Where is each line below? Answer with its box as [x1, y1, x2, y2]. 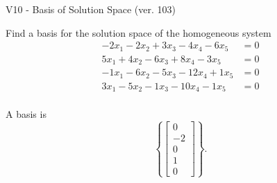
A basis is [6, 107, 47, 121]
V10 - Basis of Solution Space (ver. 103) [6, 2, 176, 16]
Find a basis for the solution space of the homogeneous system [6, 25, 271, 40]
